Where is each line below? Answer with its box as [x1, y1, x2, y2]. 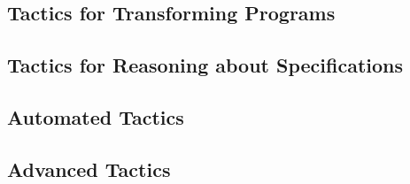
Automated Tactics [7, 103, 184, 130]
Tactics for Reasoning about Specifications [7, 51, 404, 79]
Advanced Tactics [7, 155, 171, 182]
